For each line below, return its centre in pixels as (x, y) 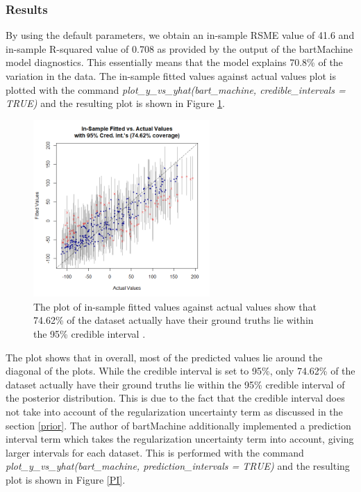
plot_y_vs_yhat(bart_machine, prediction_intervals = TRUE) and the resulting (178, 466)
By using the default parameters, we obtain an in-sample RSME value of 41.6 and (180, 35)
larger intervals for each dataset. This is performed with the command (155, 452)
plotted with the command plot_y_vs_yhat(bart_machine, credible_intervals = (176, 89)
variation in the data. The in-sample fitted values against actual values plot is (171, 76)
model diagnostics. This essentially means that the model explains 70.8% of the (174, 62)
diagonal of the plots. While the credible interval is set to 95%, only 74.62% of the (180, 371)
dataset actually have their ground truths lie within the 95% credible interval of (175, 384)
